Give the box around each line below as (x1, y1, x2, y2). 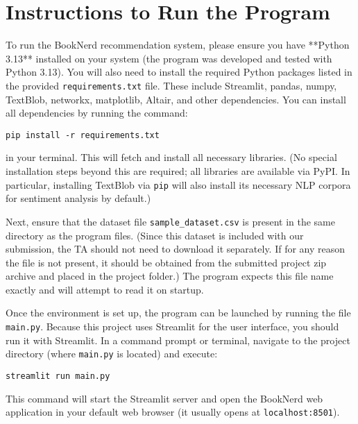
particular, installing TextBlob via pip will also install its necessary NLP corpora (6, 177, 351, 192)
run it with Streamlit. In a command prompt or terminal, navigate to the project (6, 332, 350, 347)
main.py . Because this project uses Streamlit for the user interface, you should (6, 319, 339, 334)
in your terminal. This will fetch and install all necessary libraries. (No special (6, 150, 337, 164)
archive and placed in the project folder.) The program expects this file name (6, 269, 334, 283)
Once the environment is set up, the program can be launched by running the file (6, 305, 351, 320)
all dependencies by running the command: (6, 105, 188, 120)
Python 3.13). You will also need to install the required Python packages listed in (6, 65, 352, 79)
